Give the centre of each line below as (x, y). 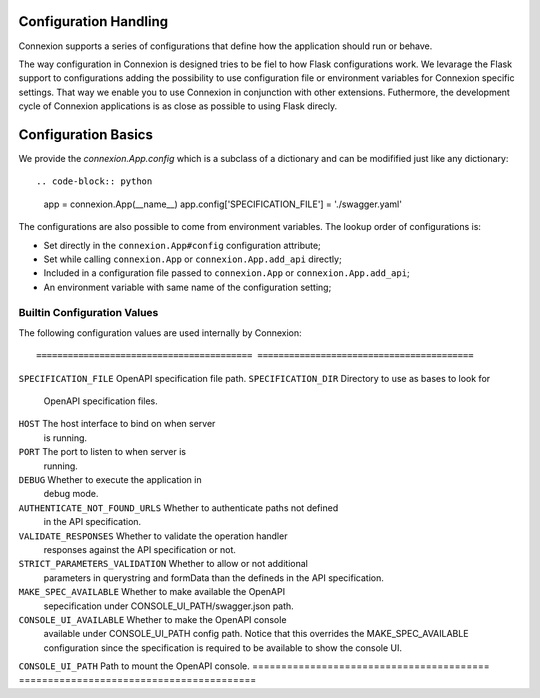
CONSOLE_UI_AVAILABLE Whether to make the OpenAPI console (152, 619)
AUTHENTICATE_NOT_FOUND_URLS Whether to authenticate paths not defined (178, 507)
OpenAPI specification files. (101, 401)
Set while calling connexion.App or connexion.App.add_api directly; (192, 259)
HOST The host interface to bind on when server (117, 424)
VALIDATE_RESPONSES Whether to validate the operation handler (153, 536)
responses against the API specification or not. (140, 549)
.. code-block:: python (94, 181)
